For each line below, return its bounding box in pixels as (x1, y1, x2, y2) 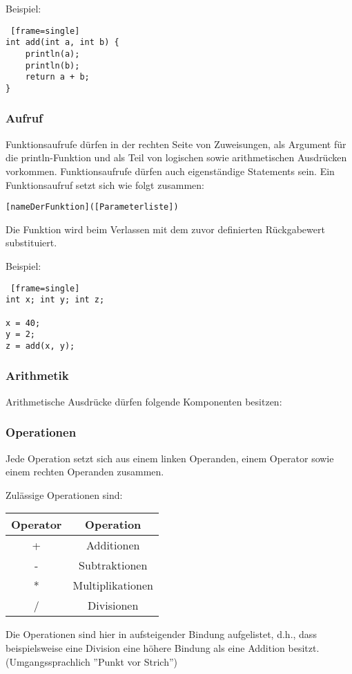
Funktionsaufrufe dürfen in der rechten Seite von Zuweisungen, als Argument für (6, 136, 346, 151)
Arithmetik (6, 367, 69, 384)
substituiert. (6, 235, 57, 250)
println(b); (25, 60, 80, 71)
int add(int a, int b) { (6, 37, 119, 48)
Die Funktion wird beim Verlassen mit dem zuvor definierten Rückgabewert (6, 221, 325, 236)
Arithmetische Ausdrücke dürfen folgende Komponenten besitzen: (6, 394, 282, 408)
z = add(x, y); (6, 340, 75, 351)
